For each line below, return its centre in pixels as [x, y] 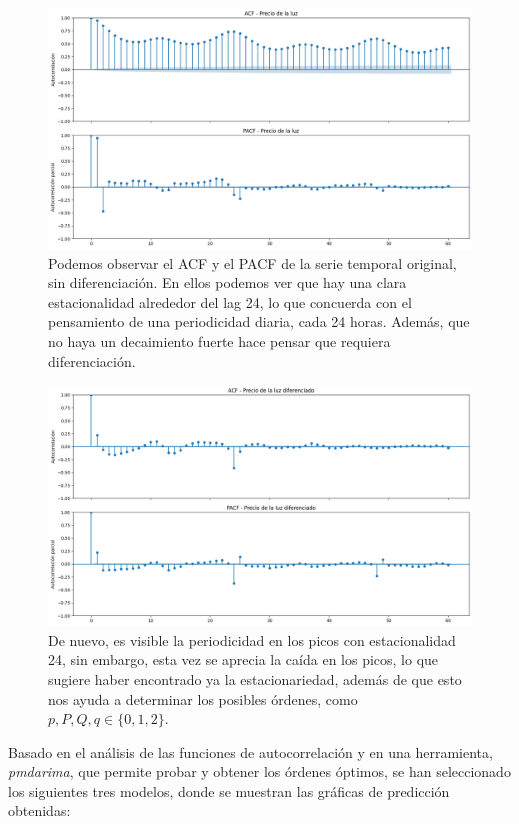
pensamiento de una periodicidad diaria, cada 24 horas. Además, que [259, 321]
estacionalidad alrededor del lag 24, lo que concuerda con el [230, 301]
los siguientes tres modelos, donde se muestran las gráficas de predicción [229, 790]
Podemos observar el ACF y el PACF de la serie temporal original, [252, 262]
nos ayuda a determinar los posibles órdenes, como [203, 698]
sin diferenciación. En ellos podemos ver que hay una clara [227, 282]
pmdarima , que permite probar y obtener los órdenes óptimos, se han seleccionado [259, 771]
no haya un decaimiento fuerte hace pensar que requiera [219, 340]
